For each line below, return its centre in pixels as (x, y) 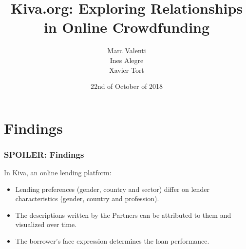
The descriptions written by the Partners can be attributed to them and (123, 215)
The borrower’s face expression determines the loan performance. (112, 241)
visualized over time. (46, 224)
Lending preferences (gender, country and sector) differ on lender (112, 189)
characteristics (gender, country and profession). (87, 198)
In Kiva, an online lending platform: (58, 173)
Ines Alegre (127, 60)
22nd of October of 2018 (127, 86)
